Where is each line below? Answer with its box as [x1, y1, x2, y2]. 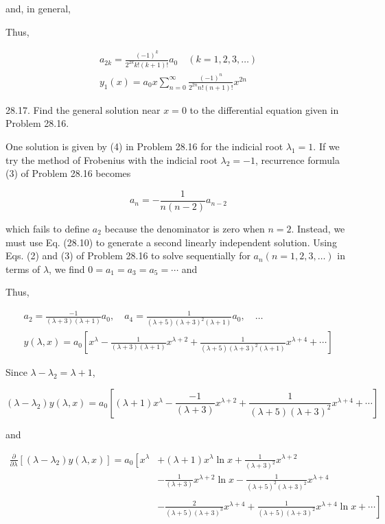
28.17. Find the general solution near [5, 102, 161, 117]
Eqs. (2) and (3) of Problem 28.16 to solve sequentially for [5, 248, 250, 263]
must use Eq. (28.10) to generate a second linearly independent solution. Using [5, 235, 337, 249]
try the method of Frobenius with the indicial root [5, 152, 218, 167]
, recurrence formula [255, 152, 340, 167]
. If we [313, 139, 340, 154]
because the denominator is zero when [104, 221, 265, 235]
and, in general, [5, 1, 71, 15]
